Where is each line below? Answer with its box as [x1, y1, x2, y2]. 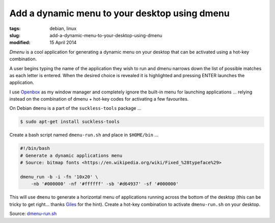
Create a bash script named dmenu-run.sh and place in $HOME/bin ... [9, 132, 159, 138]
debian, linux [49, 25, 76, 31]
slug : [9, 32, 20, 38]
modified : [9, 40, 31, 46]
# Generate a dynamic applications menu [20, 152, 122, 158]
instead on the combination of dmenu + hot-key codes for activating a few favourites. [9, 96, 189, 102]
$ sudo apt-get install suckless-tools [20, 119, 120, 124]
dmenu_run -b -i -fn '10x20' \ [20, 174, 99, 180]
